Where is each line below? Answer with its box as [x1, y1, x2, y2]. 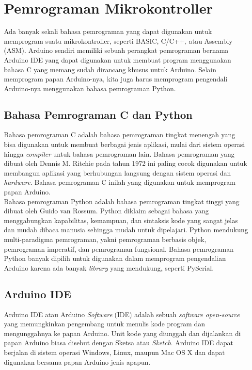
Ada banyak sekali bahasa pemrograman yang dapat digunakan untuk [4, 26, 212, 36]
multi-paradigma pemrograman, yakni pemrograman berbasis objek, [4, 234, 206, 244]
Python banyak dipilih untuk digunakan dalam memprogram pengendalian [4, 253, 226, 263]
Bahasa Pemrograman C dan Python [4, 107, 193, 122]
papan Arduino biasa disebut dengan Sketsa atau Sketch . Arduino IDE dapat [4, 338, 234, 348]
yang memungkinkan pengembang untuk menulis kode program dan [4, 319, 205, 329]
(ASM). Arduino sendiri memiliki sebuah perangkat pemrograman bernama [4, 45, 229, 55]
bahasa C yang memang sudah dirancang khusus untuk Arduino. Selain [4, 64, 216, 74]
